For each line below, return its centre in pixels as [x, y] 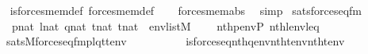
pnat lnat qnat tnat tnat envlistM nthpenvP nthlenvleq [165, 25]
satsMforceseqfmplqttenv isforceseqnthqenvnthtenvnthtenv [175, 41]
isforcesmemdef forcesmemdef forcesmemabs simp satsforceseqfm [186, 10]
